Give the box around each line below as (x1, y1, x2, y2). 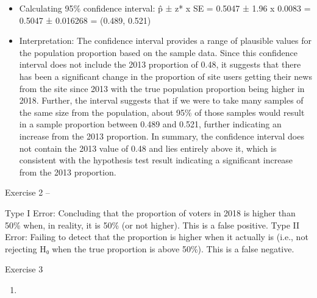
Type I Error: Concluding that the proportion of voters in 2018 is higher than (5, 206, 296, 219)
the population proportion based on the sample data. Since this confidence (19, 46, 297, 59)
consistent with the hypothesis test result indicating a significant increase (19, 154, 293, 166)
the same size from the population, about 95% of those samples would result (19, 105, 305, 118)
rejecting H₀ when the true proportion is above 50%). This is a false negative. (5, 242, 294, 255)
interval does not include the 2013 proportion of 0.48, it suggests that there (19, 58, 301, 71)
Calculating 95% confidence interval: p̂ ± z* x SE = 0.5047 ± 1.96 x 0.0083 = (19, 2, 311, 14)
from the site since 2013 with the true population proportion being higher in (19, 82, 305, 94)
